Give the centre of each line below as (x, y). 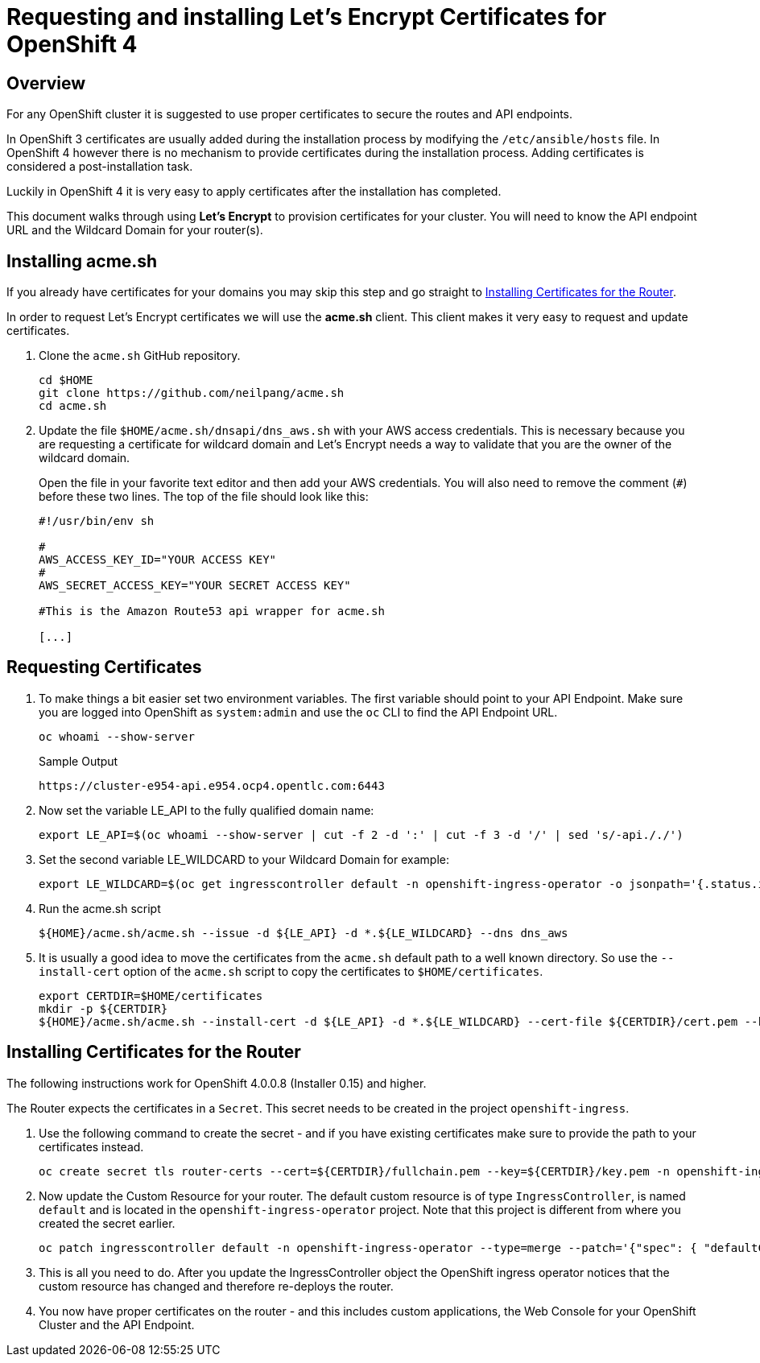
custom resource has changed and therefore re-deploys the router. (216, 1286)
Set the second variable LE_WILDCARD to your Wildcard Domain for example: (244, 859)
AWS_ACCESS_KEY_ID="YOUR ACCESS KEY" (158, 560)
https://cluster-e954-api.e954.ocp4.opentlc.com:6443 (212, 785)
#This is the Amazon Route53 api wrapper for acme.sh (212, 611)
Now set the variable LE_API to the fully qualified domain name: (207, 810)
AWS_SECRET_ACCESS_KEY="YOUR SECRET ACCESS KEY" (195, 586)
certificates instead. (91, 1146)
